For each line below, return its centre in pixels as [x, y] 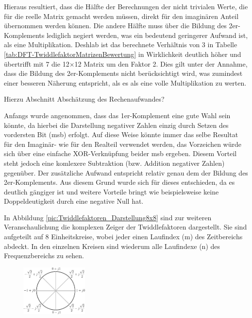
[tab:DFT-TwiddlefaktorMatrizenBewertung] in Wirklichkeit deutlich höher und [123, 54]
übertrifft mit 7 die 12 [37, 63]
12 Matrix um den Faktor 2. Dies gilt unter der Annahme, [161, 63]
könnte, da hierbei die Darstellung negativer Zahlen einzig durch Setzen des [116, 125]
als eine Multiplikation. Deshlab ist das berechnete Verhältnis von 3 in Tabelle [121, 44]
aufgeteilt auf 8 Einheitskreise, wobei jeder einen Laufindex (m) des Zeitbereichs [123, 237]
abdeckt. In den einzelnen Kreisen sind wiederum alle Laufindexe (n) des [112, 246]
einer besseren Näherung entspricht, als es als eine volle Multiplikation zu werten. [125, 82]
